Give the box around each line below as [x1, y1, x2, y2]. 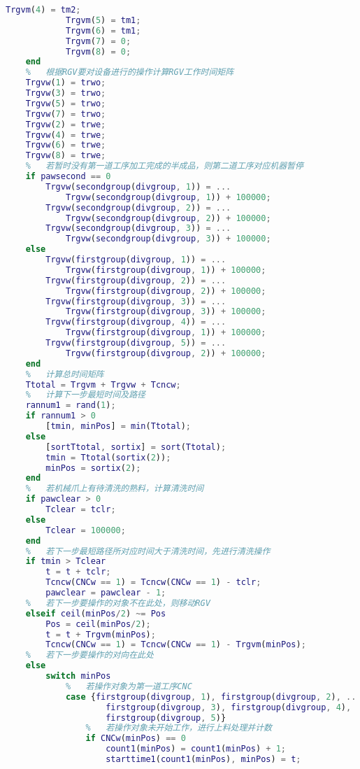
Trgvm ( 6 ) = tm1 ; [65, 25, 141, 36]
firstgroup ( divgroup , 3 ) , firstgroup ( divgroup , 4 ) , [106, 702, 352, 712]
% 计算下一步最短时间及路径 [25, 390, 145, 400]
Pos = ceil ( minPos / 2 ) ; [45, 619, 151, 629]
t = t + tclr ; [45, 567, 111, 577]
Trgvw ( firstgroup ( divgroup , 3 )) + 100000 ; [65, 306, 266, 317]
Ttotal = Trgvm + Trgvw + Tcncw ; [25, 379, 181, 390]
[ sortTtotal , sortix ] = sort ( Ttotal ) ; [45, 442, 226, 452]
